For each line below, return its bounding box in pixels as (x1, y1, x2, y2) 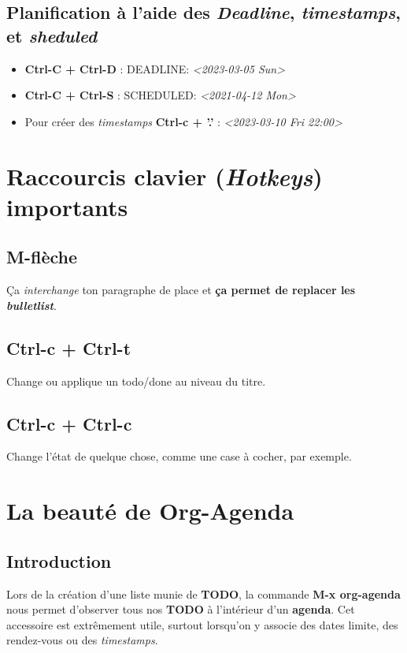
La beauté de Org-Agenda (6, 494, 294, 527)
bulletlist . (6, 297, 57, 313)
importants (6, 190, 128, 222)
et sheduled (6, 23, 98, 47)
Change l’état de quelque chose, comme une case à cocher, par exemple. (6, 448, 352, 465)
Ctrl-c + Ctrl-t (6, 335, 131, 360)
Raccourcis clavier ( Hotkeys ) (6, 159, 323, 192)
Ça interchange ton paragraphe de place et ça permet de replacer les (6, 282, 356, 298)
